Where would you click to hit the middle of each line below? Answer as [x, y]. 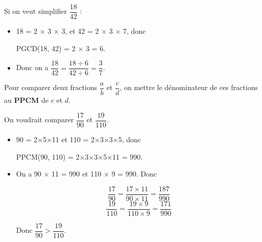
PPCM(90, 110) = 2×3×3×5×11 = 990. [79, 156]
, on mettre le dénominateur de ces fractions [189, 87]
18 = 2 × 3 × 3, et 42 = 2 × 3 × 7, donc [81, 31]
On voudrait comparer [39, 119]
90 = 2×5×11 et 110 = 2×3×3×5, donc [79, 139]
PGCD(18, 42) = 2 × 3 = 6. [61, 48]
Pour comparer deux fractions [51, 87]
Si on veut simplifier [36, 11]
